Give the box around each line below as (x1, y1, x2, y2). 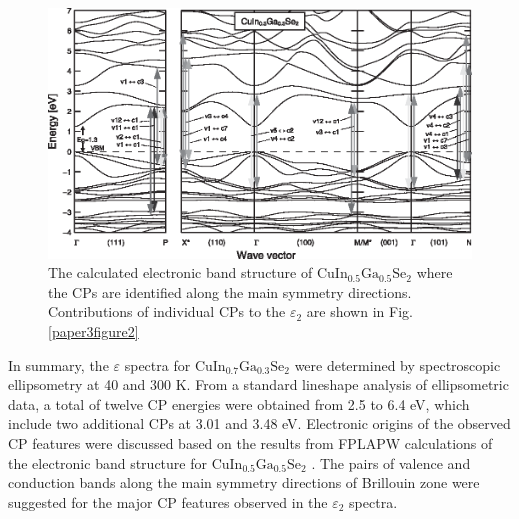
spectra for (124, 354, 191, 375)
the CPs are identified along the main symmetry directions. (48, 281, 412, 302)
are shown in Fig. (306, 301, 413, 322)
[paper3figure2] (48, 320, 139, 341)
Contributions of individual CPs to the (48, 301, 286, 322)
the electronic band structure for (8, 452, 207, 473)
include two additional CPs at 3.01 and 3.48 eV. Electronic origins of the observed (8, 413, 511, 434)
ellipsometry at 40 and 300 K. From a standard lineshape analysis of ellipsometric (8, 374, 509, 395)
